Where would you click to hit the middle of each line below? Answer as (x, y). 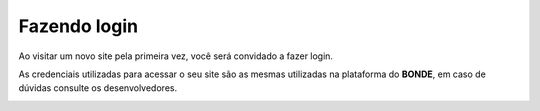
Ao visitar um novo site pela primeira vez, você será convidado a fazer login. (176, 56)
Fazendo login (78, 26)
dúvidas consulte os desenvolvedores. (98, 88)
